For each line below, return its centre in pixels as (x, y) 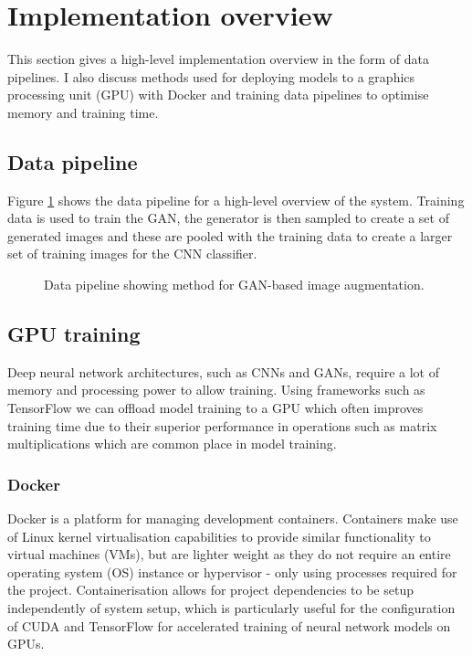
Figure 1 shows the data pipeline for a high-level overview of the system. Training (236, 200)
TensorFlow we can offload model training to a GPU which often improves (215, 408)
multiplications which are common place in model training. (172, 444)
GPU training (74, 334)
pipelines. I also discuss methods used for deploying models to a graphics (211, 76)
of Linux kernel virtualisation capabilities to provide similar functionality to (219, 536)
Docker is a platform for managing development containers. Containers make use (233, 518)
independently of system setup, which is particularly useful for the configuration (231, 608)
